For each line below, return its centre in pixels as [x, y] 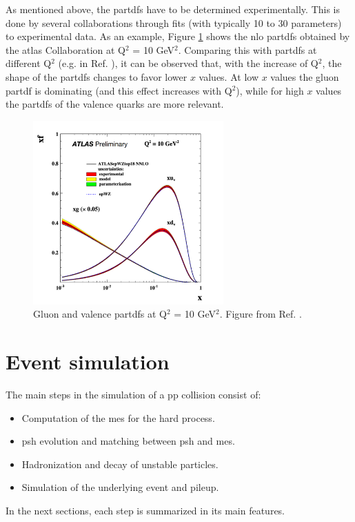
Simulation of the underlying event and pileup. [120, 487]
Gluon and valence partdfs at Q [100, 314]
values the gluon [305, 76]
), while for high [270, 90]
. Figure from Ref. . [261, 314]
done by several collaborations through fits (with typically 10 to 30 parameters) [174, 22]
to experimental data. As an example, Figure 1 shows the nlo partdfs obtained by [178, 36]
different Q [29, 63]
